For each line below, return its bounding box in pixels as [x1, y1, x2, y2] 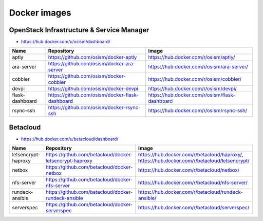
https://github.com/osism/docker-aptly [48, 54, 137, 61]
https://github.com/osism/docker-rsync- [48, 104, 141, 111]
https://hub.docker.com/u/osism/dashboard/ [21, 39, 111, 45]
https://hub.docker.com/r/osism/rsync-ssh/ [148, 107, 247, 114]
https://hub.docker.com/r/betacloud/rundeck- [138, 189, 243, 196]
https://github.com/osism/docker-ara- [48, 60, 135, 67]
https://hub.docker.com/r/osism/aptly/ [148, 54, 235, 61]
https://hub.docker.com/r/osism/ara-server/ [148, 63, 248, 70]
